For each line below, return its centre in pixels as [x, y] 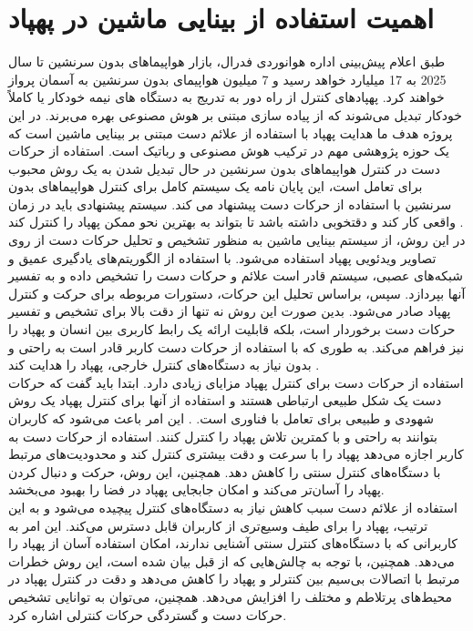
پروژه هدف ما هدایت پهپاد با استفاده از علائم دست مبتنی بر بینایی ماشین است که [231, 132]
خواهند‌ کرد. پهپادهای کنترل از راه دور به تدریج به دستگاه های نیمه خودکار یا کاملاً [226, 97]
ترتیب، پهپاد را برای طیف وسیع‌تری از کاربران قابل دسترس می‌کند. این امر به [218, 525]
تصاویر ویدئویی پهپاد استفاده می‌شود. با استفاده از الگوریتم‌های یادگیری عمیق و [222, 257]
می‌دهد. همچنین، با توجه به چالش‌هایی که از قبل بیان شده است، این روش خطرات [231, 560]
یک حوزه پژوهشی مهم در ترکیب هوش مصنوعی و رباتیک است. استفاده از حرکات [229, 151]
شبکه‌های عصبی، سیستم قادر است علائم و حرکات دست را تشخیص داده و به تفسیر [236, 275]
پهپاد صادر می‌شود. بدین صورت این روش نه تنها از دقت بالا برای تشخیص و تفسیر [230, 311]
